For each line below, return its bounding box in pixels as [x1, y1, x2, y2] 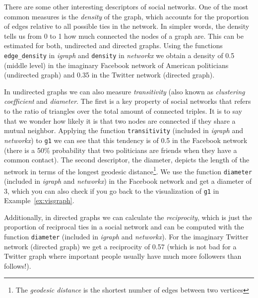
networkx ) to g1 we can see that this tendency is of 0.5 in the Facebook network [4, 135, 248, 145]
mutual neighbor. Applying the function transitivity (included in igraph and [4, 125, 244, 136]
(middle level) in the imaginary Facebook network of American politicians [4, 60, 229, 70]
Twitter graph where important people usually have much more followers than [4, 251, 242, 261]
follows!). [4, 260, 31, 271]
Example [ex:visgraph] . [4, 195, 74, 206]
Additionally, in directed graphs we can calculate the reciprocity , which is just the [4, 212, 252, 222]
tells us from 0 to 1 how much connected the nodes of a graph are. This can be [4, 30, 244, 41]
